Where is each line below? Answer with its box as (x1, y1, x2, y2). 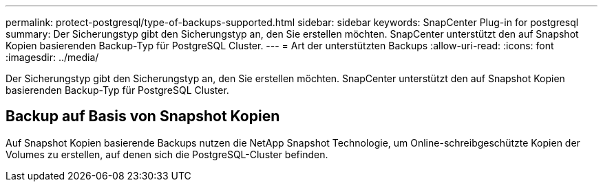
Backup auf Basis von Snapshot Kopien (6, 108, 280, 125)
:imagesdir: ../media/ (6, 51, 99, 63)
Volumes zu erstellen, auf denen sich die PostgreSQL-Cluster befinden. (6, 148, 328, 160)
